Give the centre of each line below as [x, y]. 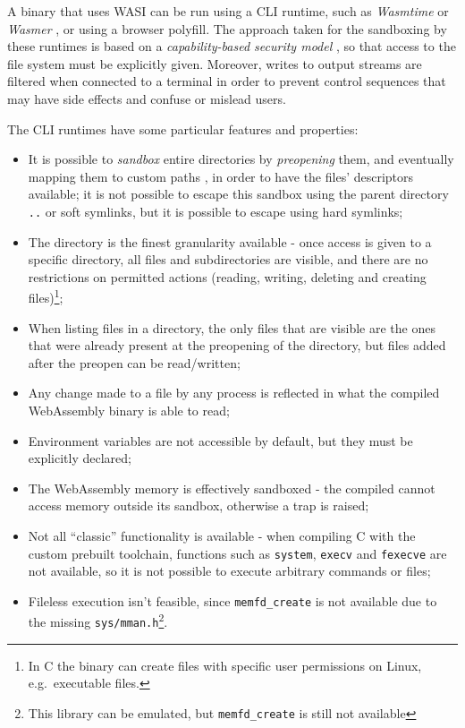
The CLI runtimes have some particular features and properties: [183, 128]
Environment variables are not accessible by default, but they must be [220, 440]
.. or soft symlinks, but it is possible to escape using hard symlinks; [216, 211]
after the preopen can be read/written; [134, 362]
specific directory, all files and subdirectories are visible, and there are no [228, 259]
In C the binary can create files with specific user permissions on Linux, [225, 665]
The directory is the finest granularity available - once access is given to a [230, 241]
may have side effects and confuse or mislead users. [147, 98]
